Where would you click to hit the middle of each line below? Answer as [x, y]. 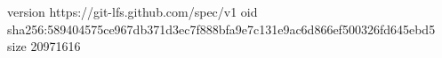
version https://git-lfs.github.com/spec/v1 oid [133, 11]
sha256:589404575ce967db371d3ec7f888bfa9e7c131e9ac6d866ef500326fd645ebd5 [221, 29]
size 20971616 [44, 46]
